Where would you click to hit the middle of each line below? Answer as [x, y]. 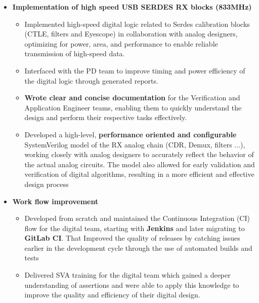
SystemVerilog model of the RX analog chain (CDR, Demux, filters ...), [135, 144]
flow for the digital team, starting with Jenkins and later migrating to [135, 228]
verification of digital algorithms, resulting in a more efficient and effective [139, 174]
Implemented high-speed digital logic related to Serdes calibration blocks [137, 24]
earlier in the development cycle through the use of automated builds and [138, 248]
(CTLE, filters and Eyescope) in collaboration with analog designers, [131, 34]
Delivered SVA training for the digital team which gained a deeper [127, 275]
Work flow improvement [55, 201]
